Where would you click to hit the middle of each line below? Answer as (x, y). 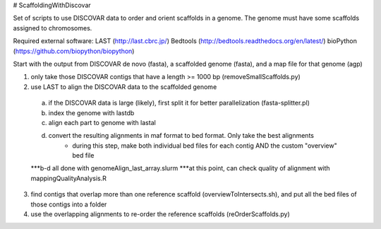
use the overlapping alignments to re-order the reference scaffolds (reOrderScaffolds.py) (161, 214)
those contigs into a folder (69, 204)
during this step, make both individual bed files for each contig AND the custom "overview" (205, 146)
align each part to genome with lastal (102, 122)
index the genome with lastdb (91, 112)
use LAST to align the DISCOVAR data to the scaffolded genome (124, 87)
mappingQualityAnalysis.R (69, 178)
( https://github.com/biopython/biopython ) (74, 51)
